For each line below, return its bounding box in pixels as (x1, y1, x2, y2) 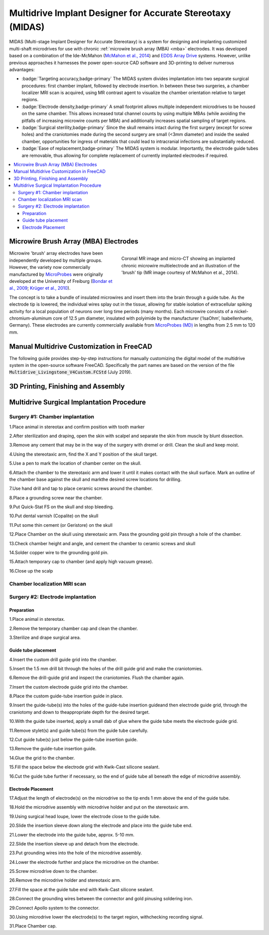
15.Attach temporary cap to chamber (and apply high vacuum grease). (9, 559, 153, 565)
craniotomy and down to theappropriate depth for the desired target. (9, 709, 150, 715)
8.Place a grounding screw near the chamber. (9, 494, 103, 500)
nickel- (234, 308, 249, 314)
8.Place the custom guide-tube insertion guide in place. (9, 693, 124, 699)
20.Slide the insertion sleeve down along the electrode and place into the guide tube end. (9, 822, 193, 828)
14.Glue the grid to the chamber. (9, 755, 75, 761)
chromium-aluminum (9, 315, 52, 321)
